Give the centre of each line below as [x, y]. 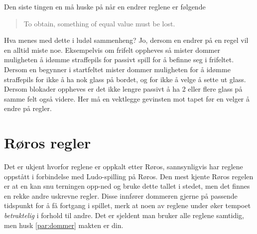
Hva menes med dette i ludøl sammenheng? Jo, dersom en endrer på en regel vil [126, 40]
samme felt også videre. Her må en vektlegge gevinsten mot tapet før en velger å [127, 98]
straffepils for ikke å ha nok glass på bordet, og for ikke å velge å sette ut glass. [125, 79]
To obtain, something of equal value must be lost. [99, 23]
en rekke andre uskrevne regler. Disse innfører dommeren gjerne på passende [121, 195]
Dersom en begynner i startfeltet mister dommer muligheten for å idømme [117, 69]
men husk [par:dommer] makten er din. [64, 225]
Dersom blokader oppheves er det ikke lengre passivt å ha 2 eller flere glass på [123, 89]
